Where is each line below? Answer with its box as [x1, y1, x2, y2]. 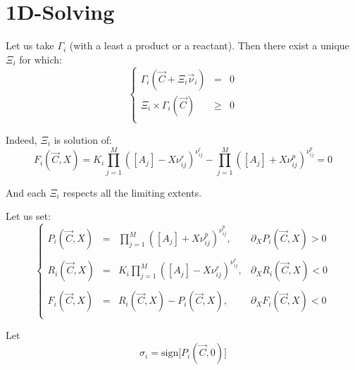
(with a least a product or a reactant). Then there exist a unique [69, 38, 349, 53]
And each [6, 185, 46, 199]
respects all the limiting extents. [63, 185, 202, 199]
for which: [19, 51, 62, 66]
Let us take [6, 38, 54, 53]
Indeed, [6, 132, 37, 147]
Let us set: [6, 209, 51, 223]
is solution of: [54, 132, 112, 147]
